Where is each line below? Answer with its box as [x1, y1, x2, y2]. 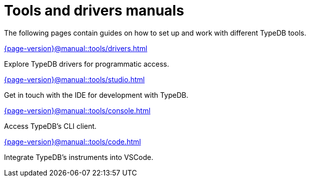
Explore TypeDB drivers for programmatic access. [4, 59, 169, 68]
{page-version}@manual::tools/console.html [4, 106, 151, 115]
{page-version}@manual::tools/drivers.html [4, 44, 148, 53]
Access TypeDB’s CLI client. [4, 121, 97, 130]
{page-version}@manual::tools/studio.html [4, 75, 145, 84]
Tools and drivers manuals [4, 2, 184, 19]
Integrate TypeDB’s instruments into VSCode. [4, 152, 153, 161]
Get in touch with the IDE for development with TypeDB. [4, 90, 188, 99]
